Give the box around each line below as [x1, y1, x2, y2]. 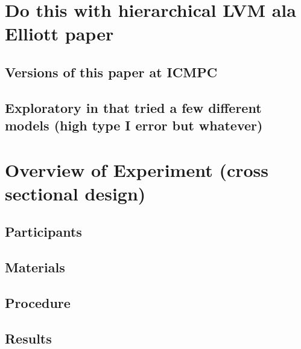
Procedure [5, 293, 71, 312]
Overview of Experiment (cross [5, 157, 268, 182]
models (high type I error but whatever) [5, 116, 263, 135]
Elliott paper [5, 21, 114, 46]
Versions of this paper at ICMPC [5, 62, 218, 81]
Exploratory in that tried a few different [5, 98, 262, 117]
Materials [5, 258, 65, 277]
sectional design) [5, 181, 146, 205]
